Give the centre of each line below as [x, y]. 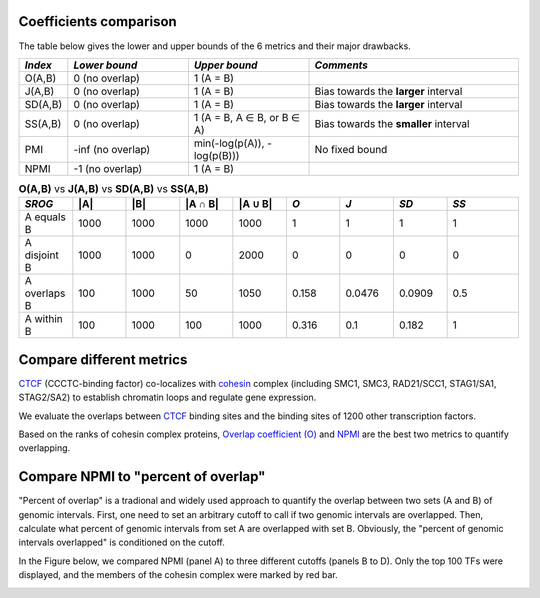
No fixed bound [351, 149]
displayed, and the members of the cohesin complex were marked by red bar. [178, 575]
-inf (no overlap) [112, 149]
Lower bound [105, 65]
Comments [341, 65]
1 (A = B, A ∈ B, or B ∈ [246, 117]
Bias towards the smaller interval [392, 123]
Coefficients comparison [97, 21]
